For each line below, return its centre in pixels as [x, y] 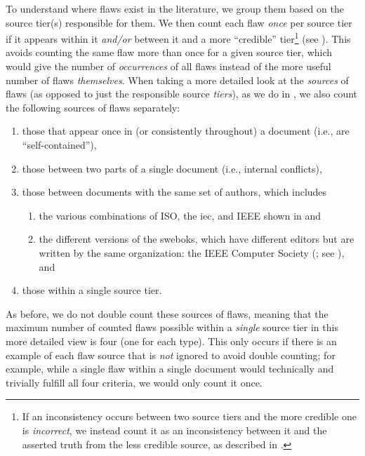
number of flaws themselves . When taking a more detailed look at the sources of [177, 80]
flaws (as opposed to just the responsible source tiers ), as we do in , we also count [182, 94]
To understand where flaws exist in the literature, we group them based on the [175, 8]
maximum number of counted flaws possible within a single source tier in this [172, 327]
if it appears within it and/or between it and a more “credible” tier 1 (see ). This [178, 38]
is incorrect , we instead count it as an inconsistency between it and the [174, 430]
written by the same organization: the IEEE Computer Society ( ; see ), [192, 252]
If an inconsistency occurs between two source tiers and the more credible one [189, 416]
